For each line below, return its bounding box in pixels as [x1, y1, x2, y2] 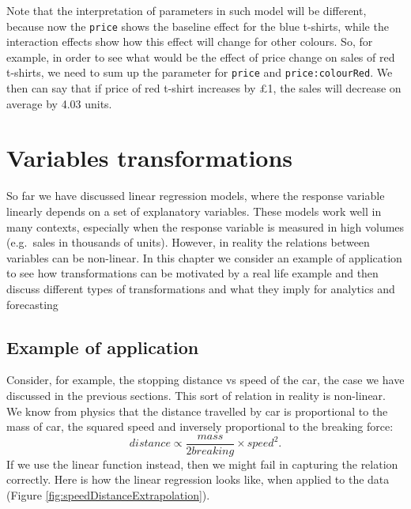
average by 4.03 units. [6, 95, 112, 111]
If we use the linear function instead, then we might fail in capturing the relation [6, 455, 398, 472]
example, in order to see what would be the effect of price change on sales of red [6, 48, 395, 65]
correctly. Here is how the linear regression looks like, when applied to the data [6, 471, 390, 488]
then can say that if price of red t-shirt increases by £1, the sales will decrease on [6, 80, 402, 96]
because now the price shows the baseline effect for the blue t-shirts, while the [6, 17, 389, 34]
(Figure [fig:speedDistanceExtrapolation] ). [6, 486, 210, 503]
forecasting [6, 296, 58, 312]
